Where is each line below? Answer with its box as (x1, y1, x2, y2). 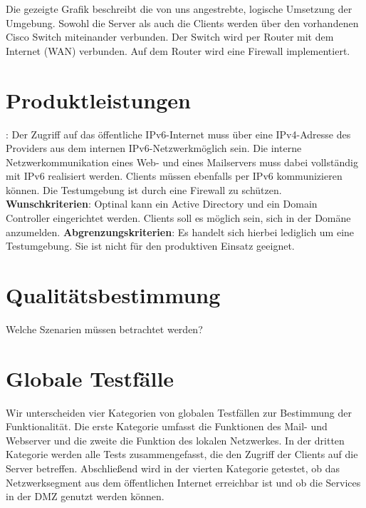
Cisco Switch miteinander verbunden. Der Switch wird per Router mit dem (6, 29, 334, 44)
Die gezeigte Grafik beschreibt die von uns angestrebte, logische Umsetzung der (6, 1, 352, 16)
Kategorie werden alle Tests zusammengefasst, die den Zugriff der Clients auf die (6, 447, 358, 462)
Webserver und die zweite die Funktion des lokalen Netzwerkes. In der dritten (6, 432, 345, 447)
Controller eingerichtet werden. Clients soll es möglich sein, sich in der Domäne (6, 210, 351, 225)
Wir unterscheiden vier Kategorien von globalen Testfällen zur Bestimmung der (6, 405, 352, 420)
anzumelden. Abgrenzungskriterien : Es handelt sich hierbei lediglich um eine (6, 224, 355, 239)
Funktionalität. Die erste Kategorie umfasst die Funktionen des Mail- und (6, 419, 328, 434)
